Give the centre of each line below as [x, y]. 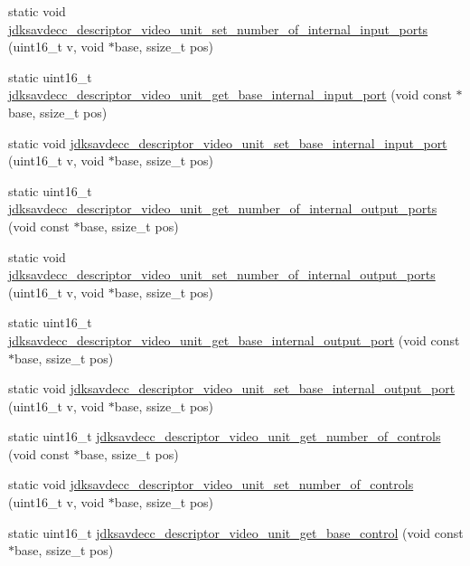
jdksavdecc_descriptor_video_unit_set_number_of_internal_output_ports [222, 274]
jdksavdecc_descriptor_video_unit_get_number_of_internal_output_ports [223, 208]
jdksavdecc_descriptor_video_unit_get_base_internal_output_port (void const [234, 340]
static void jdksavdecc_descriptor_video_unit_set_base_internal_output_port [232, 388]
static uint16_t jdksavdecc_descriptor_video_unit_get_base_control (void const [236, 532]
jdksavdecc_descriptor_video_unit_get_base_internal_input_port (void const [230, 94]
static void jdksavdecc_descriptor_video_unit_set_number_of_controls [211, 484]
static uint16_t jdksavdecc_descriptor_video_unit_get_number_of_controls [225, 436]
